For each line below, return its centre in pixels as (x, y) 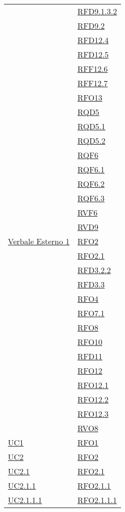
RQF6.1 (91, 169)
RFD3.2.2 (94, 270)
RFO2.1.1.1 (97, 500)
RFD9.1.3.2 (97, 11)
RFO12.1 (93, 385)
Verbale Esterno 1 (39, 241)
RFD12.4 (93, 40)
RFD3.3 (91, 284)
